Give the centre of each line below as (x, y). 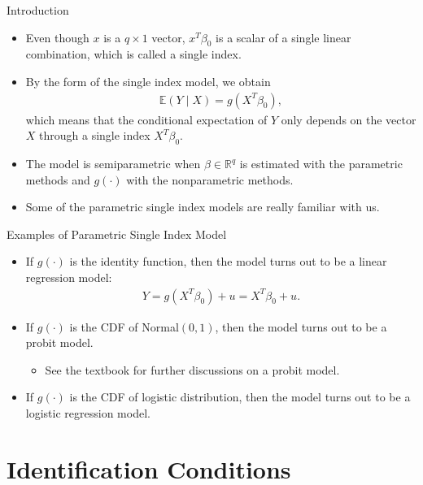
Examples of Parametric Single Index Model (117, 234)
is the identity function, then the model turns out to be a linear (228, 261)
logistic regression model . (88, 412)
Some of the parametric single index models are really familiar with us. (203, 207)
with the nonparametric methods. (210, 179)
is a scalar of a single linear (283, 37)
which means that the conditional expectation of (146, 119)
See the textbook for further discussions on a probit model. (192, 369)
